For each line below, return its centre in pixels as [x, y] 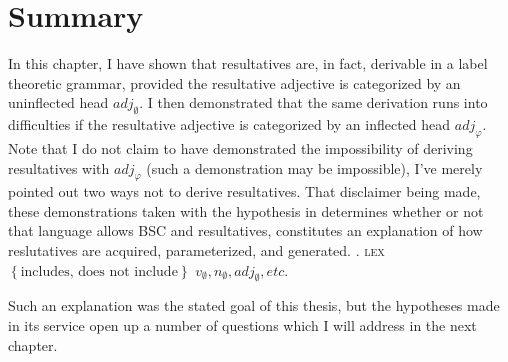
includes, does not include [99, 271]
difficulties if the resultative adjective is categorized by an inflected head [229, 124]
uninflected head [58, 102]
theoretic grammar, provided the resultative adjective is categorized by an [234, 82]
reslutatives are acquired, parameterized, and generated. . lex [196, 250]
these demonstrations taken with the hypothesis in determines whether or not [246, 210]
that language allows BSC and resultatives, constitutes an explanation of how [245, 230]
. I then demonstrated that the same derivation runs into [313, 102]
